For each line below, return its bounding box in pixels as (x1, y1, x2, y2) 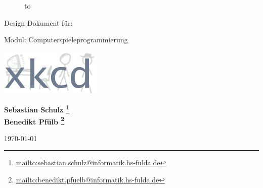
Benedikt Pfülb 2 (4, 114, 65, 127)
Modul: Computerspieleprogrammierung (4, 34, 128, 45)
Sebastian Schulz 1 (4, 103, 70, 115)
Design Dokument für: (4, 17, 73, 28)
